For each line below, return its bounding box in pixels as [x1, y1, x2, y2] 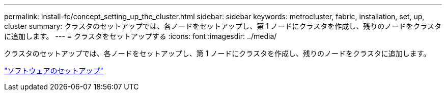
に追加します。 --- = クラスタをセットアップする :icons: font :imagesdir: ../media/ [4, 32, 277, 40]
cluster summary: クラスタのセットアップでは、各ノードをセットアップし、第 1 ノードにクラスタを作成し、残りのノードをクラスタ [4, 22, 441, 30]
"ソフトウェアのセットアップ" [4, 66, 104, 75]
